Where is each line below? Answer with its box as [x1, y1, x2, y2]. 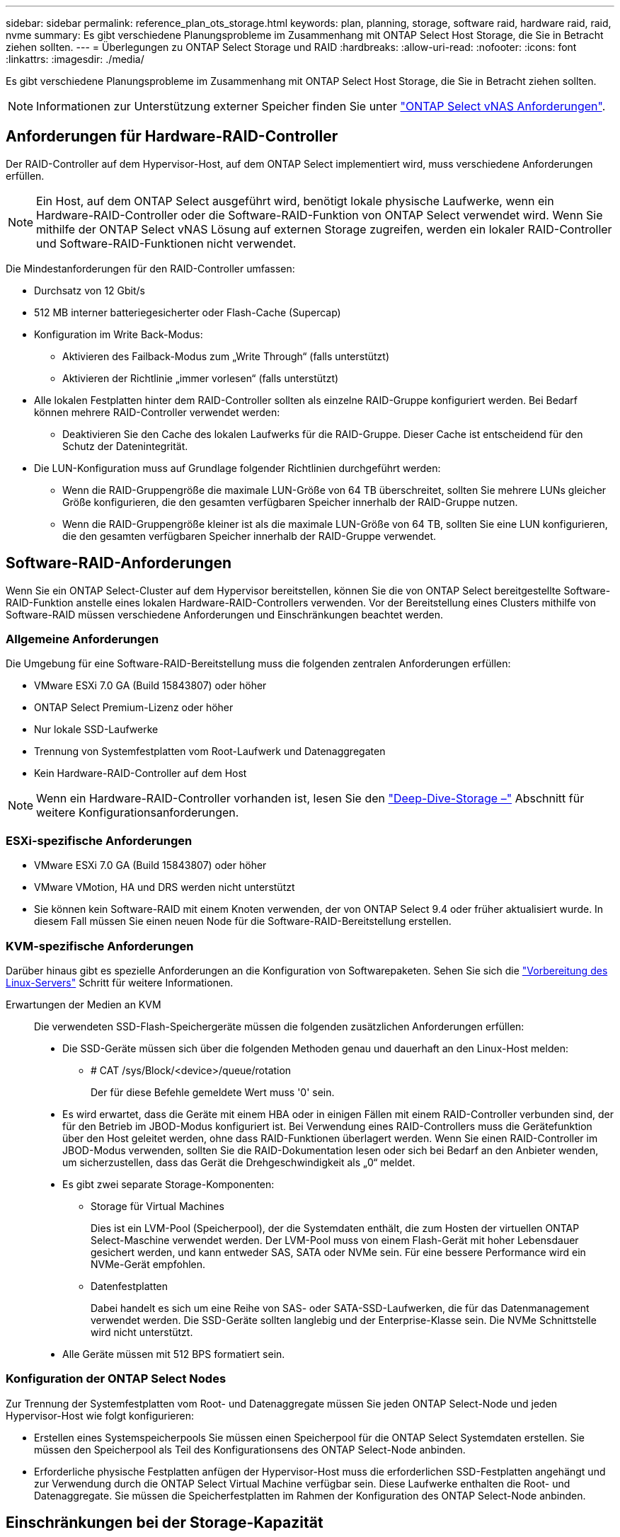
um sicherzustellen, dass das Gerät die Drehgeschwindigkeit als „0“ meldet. [62, 1156, 415, 1168]
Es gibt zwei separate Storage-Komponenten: [62, 1178, 275, 1190]
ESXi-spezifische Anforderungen [6, 833, 193, 848]
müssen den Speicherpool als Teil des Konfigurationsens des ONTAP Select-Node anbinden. [34, 1443, 466, 1456]
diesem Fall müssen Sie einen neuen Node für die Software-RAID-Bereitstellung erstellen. [34, 915, 452, 928]
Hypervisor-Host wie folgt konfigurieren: [6, 1409, 195, 1422]
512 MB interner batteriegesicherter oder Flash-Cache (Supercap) [34, 306, 341, 318]
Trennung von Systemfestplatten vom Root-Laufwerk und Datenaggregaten [34, 745, 386, 758]
